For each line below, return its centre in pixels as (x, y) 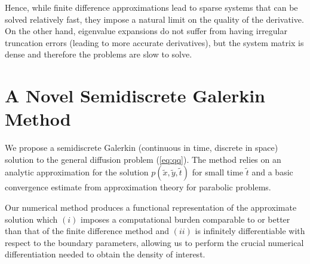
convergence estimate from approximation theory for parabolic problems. (138, 187)
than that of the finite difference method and (87, 231)
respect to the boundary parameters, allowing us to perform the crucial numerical (154, 242)
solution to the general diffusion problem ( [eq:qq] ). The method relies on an (143, 159)
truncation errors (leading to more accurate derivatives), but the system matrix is (154, 42)
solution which (31, 219)
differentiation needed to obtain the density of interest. (105, 254)
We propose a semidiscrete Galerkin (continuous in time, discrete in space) (142, 148)
